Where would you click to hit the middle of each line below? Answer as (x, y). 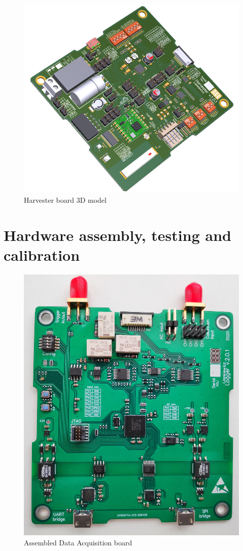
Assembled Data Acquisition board (78, 542)
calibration (42, 254)
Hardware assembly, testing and (117, 235)
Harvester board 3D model (65, 200)
